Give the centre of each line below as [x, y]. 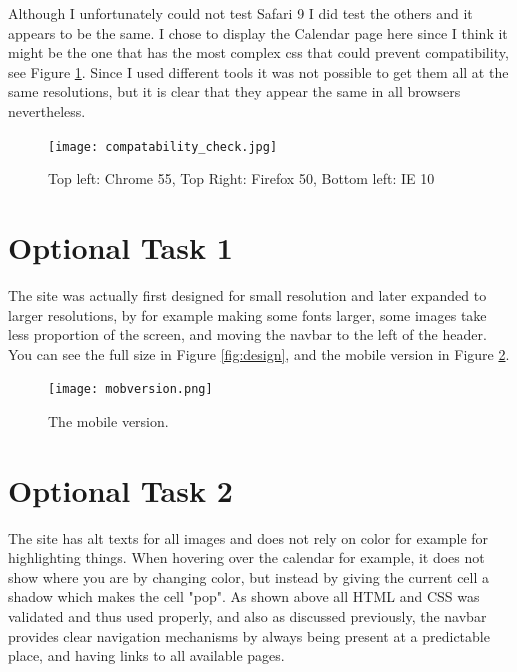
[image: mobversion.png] [130, 389]
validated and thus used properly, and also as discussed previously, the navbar [247, 616]
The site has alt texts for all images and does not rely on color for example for [248, 537]
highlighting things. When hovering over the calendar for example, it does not [246, 557]
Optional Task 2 [120, 489]
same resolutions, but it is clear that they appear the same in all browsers [234, 91]
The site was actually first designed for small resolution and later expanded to [247, 294]
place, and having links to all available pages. [146, 655]
